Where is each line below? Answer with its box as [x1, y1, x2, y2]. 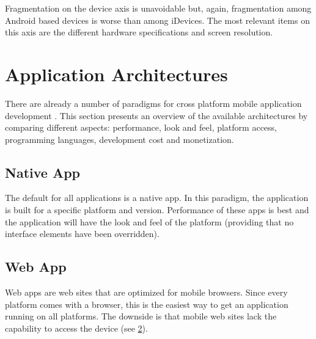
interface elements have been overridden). [5, 227, 160, 240]
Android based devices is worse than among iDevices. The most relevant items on [5, 13, 310, 26]
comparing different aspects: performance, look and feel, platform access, [5, 121, 277, 134]
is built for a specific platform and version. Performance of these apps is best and [5, 203, 309, 216]
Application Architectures [5, 61, 228, 86]
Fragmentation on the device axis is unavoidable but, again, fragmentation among [5, 2, 312, 14]
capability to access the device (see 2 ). [5, 321, 148, 334]
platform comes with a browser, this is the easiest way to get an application [5, 297, 288, 310]
